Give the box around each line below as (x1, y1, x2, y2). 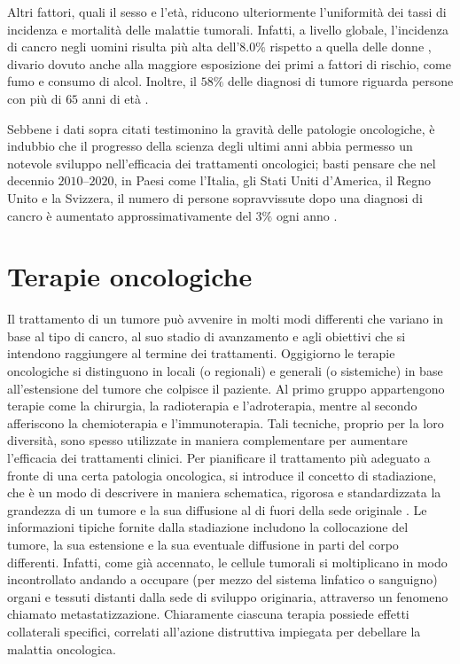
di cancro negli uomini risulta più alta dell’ (7, 37, 240, 56)
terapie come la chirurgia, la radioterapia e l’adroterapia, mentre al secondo (7, 396, 417, 415)
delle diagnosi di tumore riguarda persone (228, 72, 454, 90)
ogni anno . (276, 206, 338, 224)
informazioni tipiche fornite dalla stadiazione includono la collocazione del (7, 518, 409, 536)
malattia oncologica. (7, 639, 116, 658)
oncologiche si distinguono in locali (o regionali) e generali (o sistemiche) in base (7, 362, 443, 380)
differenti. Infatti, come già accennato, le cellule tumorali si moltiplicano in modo (7, 552, 448, 571)
